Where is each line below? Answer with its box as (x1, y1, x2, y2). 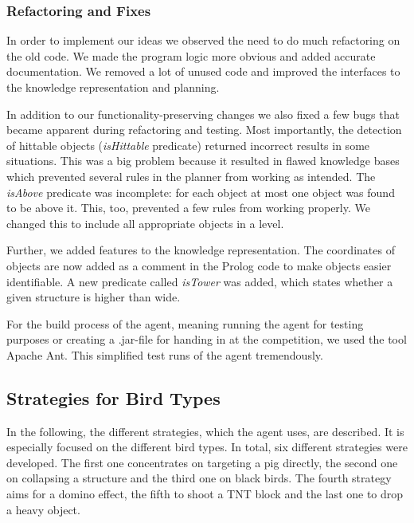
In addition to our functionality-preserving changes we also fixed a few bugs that (6, 105, 400, 122)
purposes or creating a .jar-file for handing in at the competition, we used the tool (6, 331, 407, 348)
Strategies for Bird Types (6, 385, 221, 410)
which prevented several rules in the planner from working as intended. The (6, 167, 376, 184)
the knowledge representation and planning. (6, 79, 220, 95)
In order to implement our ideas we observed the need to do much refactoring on (6, 32, 400, 49)
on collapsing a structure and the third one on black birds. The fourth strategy (6, 470, 392, 486)
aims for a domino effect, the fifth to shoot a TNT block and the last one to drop (6, 486, 404, 502)
